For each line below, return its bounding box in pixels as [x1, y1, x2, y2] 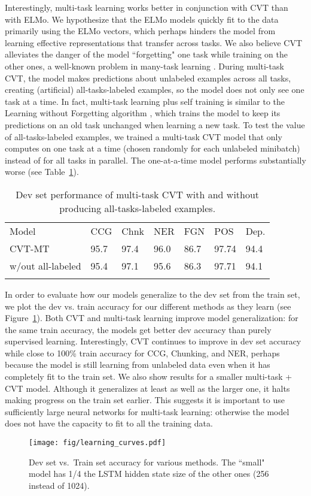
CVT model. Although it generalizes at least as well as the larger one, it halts [5, 382, 290, 394]
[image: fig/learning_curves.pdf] [29, 438, 166, 447]
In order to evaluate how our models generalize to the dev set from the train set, [5, 288, 300, 300]
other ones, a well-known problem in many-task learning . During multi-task [5, 59, 284, 72]
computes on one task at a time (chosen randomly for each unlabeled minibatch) [5, 142, 300, 155]
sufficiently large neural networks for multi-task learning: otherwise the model [5, 405, 289, 418]
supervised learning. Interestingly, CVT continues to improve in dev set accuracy [5, 335, 301, 347]
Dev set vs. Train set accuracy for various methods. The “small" [29, 455, 265, 468]
